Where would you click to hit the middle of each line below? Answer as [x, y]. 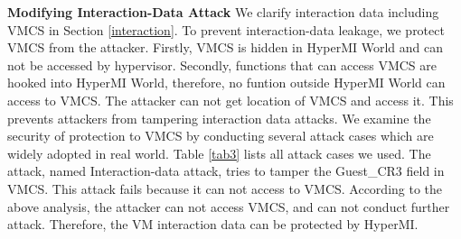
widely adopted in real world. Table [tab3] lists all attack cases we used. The [219, 153]
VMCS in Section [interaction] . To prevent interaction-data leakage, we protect [226, 29]
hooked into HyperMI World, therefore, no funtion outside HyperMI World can [226, 83]
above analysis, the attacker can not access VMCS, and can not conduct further [229, 206]
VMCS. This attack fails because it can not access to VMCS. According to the [225, 188]
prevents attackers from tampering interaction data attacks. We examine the [219, 118]
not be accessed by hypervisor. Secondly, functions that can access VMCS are [222, 64]
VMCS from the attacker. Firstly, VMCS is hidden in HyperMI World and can [226, 47]
